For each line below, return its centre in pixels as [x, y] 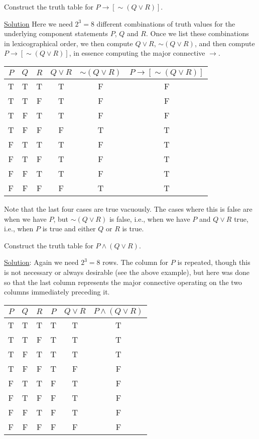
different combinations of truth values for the [166, 23]
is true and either [69, 229]
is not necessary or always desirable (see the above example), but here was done [127, 272]
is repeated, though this [214, 262]
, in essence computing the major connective [137, 53]
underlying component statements [56, 33]
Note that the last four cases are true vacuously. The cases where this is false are [128, 208]
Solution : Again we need [41, 262]
